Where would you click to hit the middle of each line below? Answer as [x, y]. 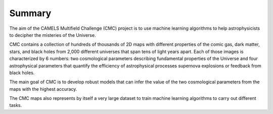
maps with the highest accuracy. [43, 89]
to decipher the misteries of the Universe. [53, 35]
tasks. [16, 105]
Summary [30, 13]
